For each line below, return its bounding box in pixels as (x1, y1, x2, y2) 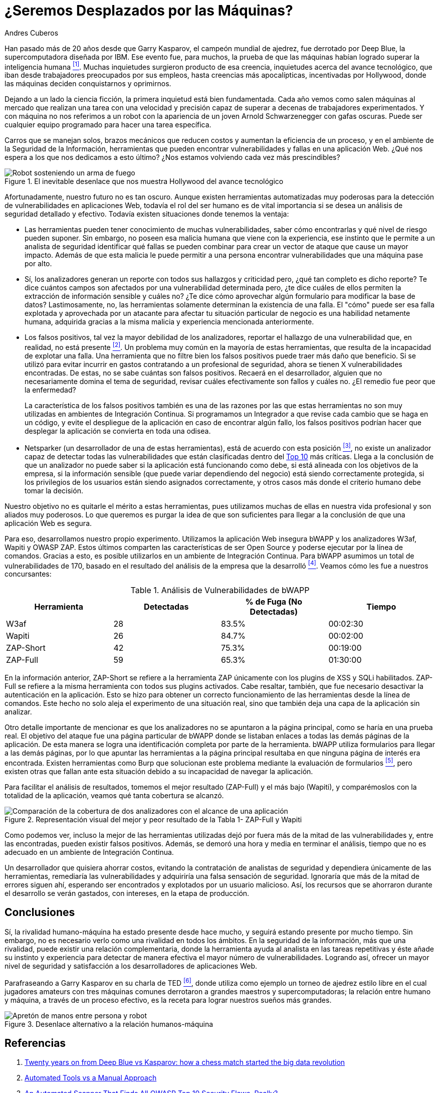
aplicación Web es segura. (5, 518, 92, 527)
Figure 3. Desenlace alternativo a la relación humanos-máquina (5, 1019, 213, 1028)
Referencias (5, 1036, 66, 1049)
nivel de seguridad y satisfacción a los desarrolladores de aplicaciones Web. (5, 961, 258, 970)
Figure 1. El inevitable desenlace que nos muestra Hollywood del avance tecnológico (5, 177, 284, 186)
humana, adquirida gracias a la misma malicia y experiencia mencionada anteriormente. (25, 317, 314, 326)
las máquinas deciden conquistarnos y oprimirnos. (5, 79, 171, 88)
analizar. (5, 707, 32, 716)
